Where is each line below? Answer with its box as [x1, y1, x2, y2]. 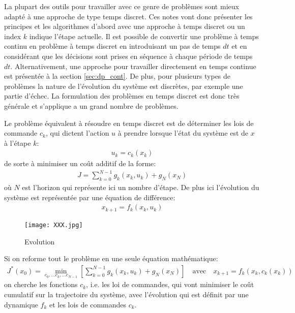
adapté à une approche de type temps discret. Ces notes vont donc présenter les [4, 11, 253, 21]
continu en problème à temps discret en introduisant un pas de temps [4, 41, 221, 51]
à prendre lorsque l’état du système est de [117, 128, 249, 138]
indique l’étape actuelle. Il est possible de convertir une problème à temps [29, 30, 259, 41]
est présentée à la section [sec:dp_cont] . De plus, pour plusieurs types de [4, 71, 231, 81]
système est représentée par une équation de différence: [4, 192, 175, 202]
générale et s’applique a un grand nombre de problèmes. [4, 100, 179, 111]
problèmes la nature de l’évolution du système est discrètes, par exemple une [4, 80, 243, 91]
